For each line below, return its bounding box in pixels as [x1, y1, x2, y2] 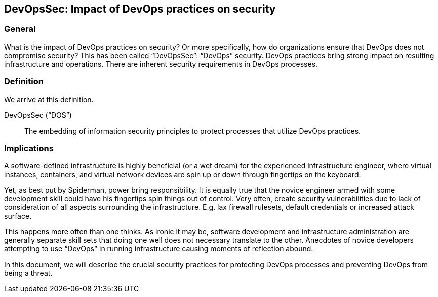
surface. [4, 211, 32, 221]
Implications [4, 143, 54, 153]
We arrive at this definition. [4, 95, 94, 104]
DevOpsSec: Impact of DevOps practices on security [4, 3, 276, 15]
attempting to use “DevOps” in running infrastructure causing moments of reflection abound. [4, 244, 313, 253]
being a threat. [4, 269, 53, 278]
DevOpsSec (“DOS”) [4, 110, 72, 119]
